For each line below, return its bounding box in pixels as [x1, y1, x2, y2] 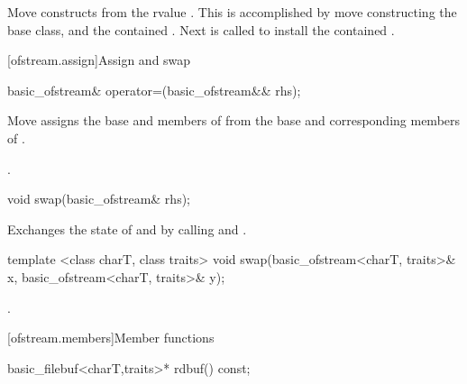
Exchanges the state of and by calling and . [7, 219, 247, 238]
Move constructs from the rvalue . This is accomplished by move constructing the [7, 3, 457, 21]
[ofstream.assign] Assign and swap [7, 50, 191, 69]
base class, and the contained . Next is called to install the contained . [7, 20, 395, 39]
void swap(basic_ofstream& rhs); [7, 189, 190, 208]
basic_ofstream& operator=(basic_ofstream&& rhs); [7, 80, 301, 99]
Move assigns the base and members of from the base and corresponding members [7, 111, 461, 130]
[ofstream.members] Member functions [7, 328, 215, 347]
